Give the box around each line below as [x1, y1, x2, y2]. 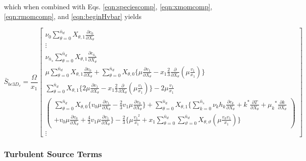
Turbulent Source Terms [4, 147, 102, 160]
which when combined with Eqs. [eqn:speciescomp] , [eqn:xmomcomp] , [4, 1, 212, 11]
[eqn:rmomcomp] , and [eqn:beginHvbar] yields [4, 11, 142, 21]
